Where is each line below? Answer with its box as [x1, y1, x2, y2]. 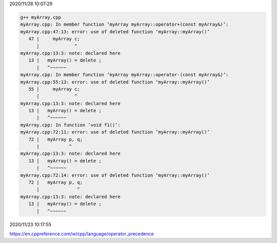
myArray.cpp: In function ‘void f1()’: [20, 122, 121, 128]
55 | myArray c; [28, 86, 81, 92]
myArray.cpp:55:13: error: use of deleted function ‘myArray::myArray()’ [20, 79, 210, 85]
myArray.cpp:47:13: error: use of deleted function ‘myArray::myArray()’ [20, 29, 210, 34]
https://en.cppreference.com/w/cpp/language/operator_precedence [9, 231, 154, 237]
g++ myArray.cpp [20, 14, 62, 20]
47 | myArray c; [28, 36, 81, 42]
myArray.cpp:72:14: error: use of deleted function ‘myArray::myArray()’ [20, 172, 210, 178]
